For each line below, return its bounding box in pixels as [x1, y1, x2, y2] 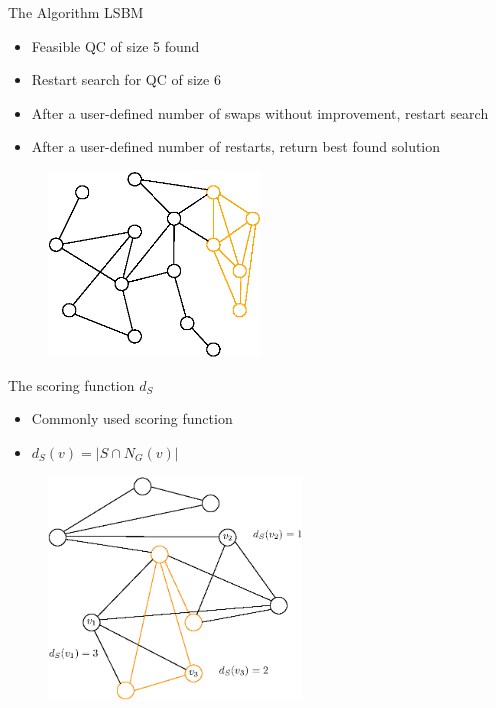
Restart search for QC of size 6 [31, 69, 221, 90]
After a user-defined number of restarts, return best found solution [31, 136, 441, 157]
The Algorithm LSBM [8, 2, 144, 22]
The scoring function [8, 374, 135, 395]
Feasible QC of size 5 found [31, 35, 200, 56]
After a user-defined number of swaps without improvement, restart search [31, 102, 489, 123]
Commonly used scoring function [31, 408, 233, 429]
